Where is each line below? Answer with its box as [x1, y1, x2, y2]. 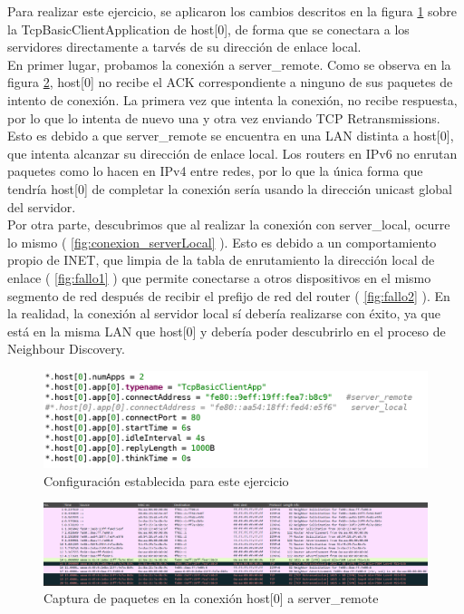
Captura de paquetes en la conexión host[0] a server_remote [43, 589, 379, 608]
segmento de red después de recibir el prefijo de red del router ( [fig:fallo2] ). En [7, 286, 450, 305]
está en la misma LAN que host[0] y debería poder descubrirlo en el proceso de [7, 321, 446, 340]
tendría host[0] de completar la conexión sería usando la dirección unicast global [7, 179, 452, 198]
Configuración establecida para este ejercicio [43, 471, 289, 490]
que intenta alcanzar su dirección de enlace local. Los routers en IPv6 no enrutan [7, 143, 458, 162]
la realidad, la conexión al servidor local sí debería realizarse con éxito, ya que [7, 304, 441, 323]
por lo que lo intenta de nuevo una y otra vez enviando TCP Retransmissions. [7, 108, 440, 127]
